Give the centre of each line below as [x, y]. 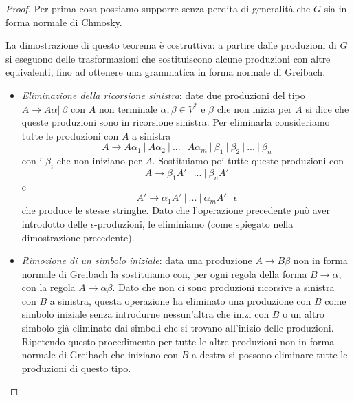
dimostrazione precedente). [78, 237]
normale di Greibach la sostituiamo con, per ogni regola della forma [164, 273]
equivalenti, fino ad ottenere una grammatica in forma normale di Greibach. [166, 72]
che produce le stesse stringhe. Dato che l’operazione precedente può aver [176, 210]
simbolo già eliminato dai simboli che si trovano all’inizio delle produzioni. [178, 328]
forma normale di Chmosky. [64, 22]
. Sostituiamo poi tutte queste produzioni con [248, 161]
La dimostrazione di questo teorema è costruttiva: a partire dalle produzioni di [171, 45]
